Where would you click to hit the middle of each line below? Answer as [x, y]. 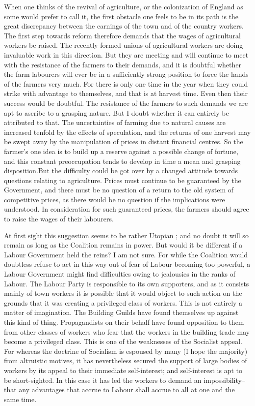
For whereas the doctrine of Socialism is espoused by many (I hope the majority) [126, 351]
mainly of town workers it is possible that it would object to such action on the [123, 293]
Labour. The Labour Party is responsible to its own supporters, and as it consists [127, 283]
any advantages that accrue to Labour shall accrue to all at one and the [127, 390]
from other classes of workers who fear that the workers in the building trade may [127, 331]
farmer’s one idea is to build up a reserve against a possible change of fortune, [121, 151]
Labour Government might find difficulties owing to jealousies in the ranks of [120, 274]
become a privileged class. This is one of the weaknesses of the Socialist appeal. [123, 341]
